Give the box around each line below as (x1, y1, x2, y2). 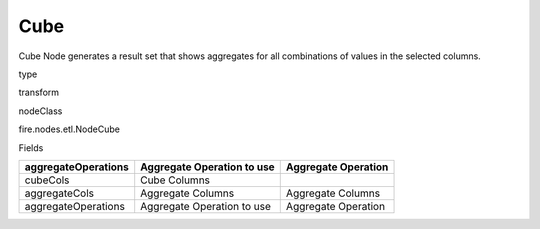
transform (18, 86, 60, 99)
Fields (18, 141, 44, 154)
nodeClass (18, 105, 63, 117)
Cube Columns (140, 173, 210, 187)
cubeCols (24, 173, 70, 187)
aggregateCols (24, 186, 95, 200)
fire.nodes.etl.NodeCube (18, 123, 120, 135)
